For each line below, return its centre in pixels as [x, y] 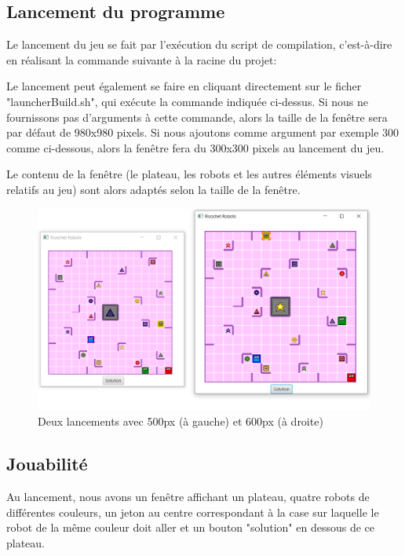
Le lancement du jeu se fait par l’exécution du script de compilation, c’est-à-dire [199, 44]
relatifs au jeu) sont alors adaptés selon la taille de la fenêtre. [153, 189]
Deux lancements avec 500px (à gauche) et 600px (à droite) [181, 421]
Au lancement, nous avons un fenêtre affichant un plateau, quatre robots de [188, 497]
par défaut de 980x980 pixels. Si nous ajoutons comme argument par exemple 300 [203, 132]
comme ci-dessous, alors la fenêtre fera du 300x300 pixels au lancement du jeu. [195, 147]
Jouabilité [47, 464]
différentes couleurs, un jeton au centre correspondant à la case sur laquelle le [193, 512]
